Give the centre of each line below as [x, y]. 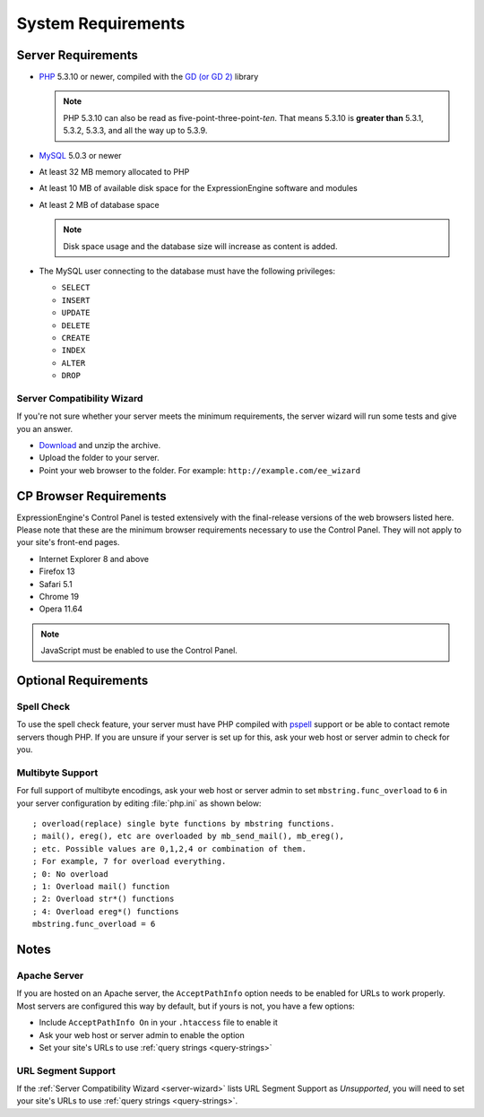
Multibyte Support [57, 773]
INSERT [76, 300]
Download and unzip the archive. [100, 446]
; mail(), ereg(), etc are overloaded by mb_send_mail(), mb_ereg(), [189, 836]
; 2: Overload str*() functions [104, 899]
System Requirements [101, 23]
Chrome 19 [59, 597]
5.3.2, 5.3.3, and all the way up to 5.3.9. [135, 131]
